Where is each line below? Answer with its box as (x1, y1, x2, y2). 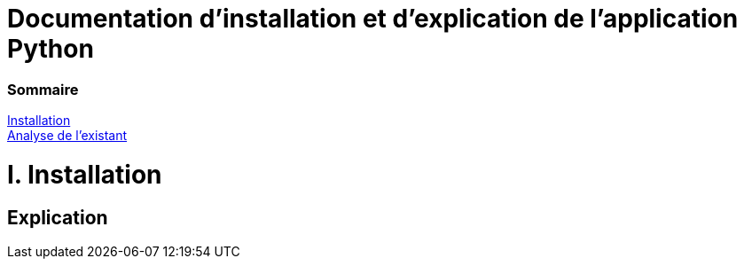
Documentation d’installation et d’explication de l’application (7, 4, 739, 34)
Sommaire (7, 80, 79, 98)
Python (7, 34, 94, 64)
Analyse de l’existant (7, 128, 128, 144)
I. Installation (7, 159, 162, 190)
